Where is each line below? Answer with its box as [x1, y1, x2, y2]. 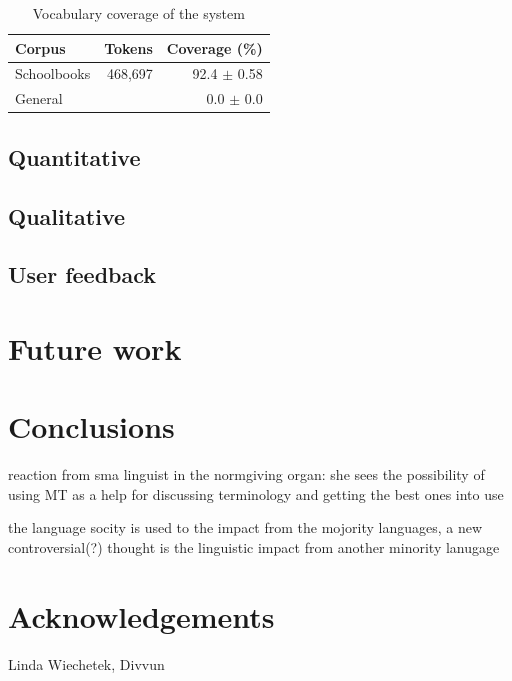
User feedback [8, 259, 157, 290]
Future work [8, 327, 182, 368]
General [15, 88, 63, 109]
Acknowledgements [8, 595, 275, 636]
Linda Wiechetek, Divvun [8, 653, 165, 674]
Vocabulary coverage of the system [32, 3, 245, 23]
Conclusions [8, 406, 175, 447]
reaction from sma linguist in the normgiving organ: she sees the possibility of [8, 464, 485, 485]
